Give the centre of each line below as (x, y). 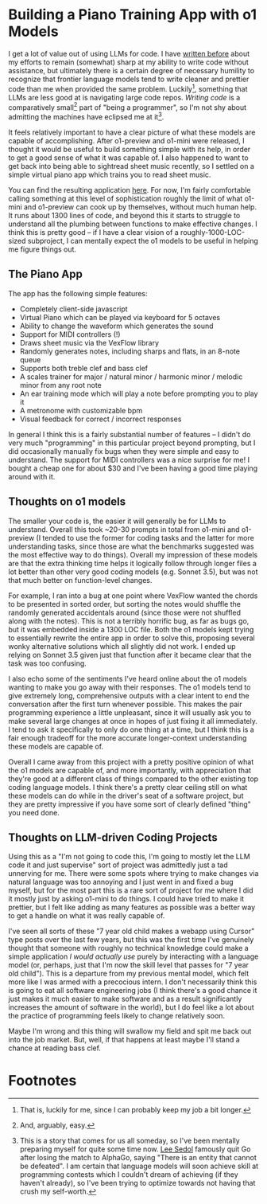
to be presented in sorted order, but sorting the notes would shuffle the (124, 604)
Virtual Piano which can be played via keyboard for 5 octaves (120, 317)
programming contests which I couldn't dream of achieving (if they (129, 1175)
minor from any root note (60, 385)
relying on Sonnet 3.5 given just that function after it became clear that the (130, 655)
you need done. (34, 812)
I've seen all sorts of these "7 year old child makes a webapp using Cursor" (132, 931)
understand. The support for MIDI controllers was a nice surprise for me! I (129, 459)
